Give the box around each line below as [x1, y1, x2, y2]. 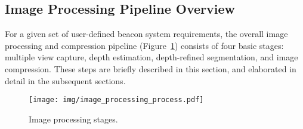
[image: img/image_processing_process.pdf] [29, 96, 204, 105]
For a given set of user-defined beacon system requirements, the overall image [5, 27, 288, 40]
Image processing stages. [29, 112, 118, 125]
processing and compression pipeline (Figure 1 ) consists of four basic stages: [5, 39, 284, 51]
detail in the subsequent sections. [5, 74, 126, 87]
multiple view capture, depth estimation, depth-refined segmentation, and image [5, 51, 298, 63]
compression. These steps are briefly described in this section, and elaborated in [5, 62, 296, 75]
